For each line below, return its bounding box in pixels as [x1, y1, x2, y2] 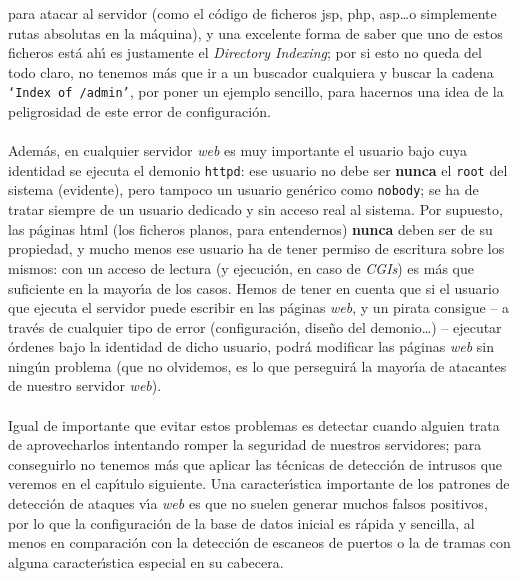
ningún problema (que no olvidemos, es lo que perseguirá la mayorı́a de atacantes [8, 355, 507, 376]
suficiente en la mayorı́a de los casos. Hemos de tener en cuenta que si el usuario [8, 277, 499, 298]
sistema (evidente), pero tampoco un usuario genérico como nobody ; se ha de [8, 179, 479, 200]
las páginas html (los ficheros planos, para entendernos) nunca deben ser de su [8, 218, 493, 239]
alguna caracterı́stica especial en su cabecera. [8, 551, 284, 572]
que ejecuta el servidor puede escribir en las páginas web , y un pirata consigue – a [8, 297, 510, 318]
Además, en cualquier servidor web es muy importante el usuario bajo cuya [8, 140, 468, 161]
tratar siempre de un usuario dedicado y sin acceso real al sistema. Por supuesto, [8, 199, 503, 220]
